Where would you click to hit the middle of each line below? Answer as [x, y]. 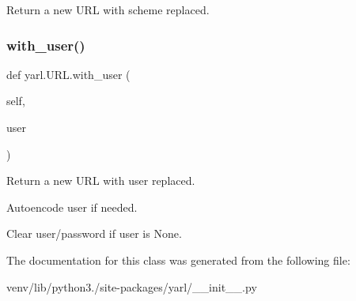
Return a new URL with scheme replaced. [108, 9]
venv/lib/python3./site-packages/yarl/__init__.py [132, 286]
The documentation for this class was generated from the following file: [178, 260]
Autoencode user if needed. [72, 207]
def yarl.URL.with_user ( [68, 74]
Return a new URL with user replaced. [101, 181]
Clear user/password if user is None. [94, 233]
